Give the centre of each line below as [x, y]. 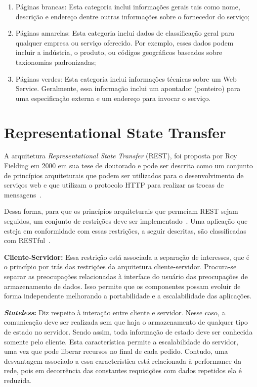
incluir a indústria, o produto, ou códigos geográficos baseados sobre [119, 52]
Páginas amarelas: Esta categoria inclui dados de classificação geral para [125, 33]
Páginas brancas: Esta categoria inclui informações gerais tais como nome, [128, 6]
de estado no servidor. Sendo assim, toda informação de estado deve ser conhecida [128, 331]
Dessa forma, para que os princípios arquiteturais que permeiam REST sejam [121, 211]
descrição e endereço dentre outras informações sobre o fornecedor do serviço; [132, 16]
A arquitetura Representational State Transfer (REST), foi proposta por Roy [121, 156]
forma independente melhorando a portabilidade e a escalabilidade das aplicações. [128, 296]
